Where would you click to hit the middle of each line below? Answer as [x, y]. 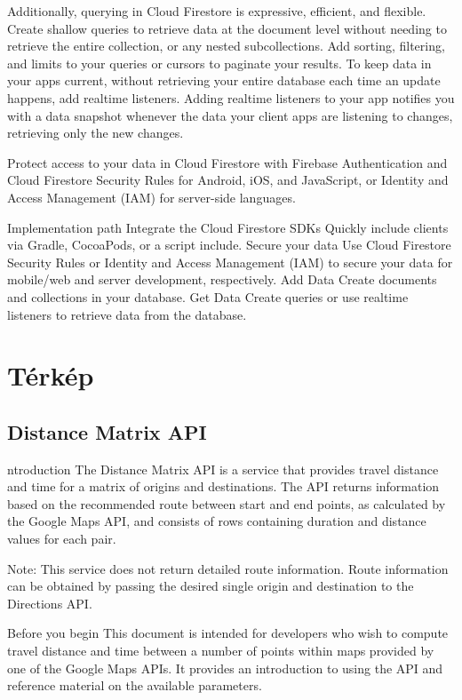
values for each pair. [62, 539]
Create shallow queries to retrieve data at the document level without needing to [227, 28]
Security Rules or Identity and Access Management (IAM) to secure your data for [230, 262]
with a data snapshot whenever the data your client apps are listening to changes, [230, 115]
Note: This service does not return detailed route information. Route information [228, 568]
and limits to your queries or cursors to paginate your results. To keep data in [219, 63]
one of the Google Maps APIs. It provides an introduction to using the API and [225, 668]
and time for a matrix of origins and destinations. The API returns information [223, 486]
